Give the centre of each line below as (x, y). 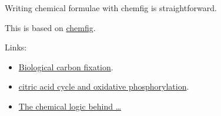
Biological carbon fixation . (66, 66)
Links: (16, 47)
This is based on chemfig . (50, 27)
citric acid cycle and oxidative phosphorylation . (104, 86)
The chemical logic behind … (70, 106)
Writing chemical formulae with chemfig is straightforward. (111, 8)
